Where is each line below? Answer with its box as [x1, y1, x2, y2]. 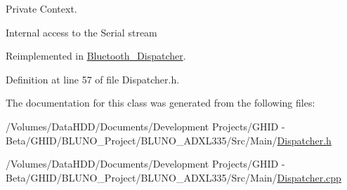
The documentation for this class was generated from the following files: [6, 95, 315, 110]
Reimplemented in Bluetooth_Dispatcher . [6, 48, 186, 63]
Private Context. [6, 1, 77, 15]
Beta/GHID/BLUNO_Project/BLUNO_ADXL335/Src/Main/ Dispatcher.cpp [6, 170, 341, 184]
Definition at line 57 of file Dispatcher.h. [6, 72, 180, 86]
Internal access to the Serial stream [6, 25, 157, 39]
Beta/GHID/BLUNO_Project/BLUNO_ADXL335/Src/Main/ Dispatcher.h [6, 133, 332, 147]
